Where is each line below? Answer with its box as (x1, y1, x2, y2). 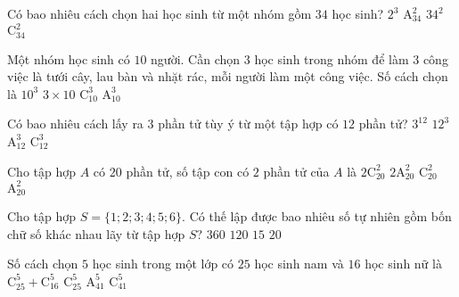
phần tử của (263, 161, 330, 180)
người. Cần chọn (151, 49, 241, 68)
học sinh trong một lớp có (92, 254, 234, 273)
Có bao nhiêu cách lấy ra (7, 114, 143, 133)
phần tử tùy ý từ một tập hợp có (158, 114, 339, 133)
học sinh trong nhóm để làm (254, 49, 409, 68)
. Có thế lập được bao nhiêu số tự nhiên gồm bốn (182, 207, 452, 226)
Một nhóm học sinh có (7, 49, 130, 68)
